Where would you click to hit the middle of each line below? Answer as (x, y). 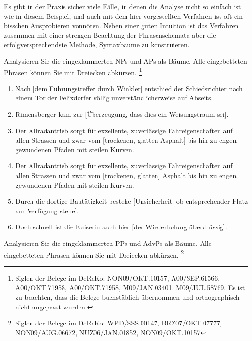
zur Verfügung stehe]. (47, 210)
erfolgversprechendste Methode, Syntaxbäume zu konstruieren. (97, 44)
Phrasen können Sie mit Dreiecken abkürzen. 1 (73, 71)
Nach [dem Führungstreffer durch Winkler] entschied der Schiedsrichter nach (129, 88)
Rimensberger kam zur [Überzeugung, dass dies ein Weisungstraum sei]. (122, 114)
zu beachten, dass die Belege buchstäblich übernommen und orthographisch (127, 297)
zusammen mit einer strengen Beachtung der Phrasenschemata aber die (110, 35)
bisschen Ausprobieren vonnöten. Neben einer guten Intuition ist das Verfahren (121, 25)
